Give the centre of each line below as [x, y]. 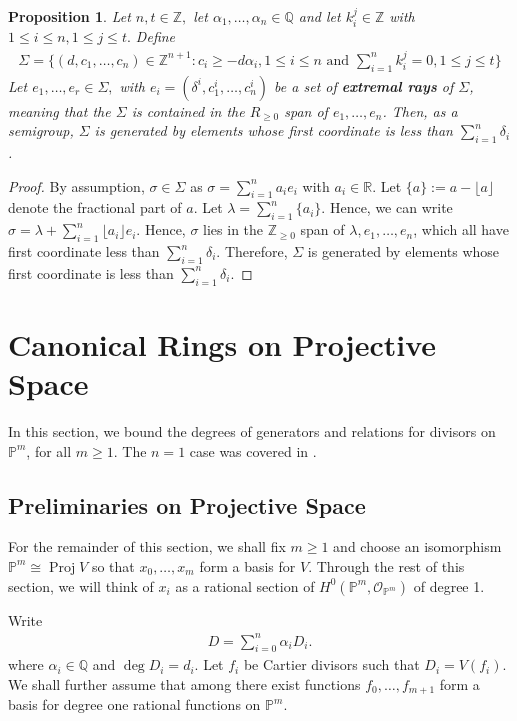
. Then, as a [420, 110]
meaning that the [59, 110]
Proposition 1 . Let [69, 16]
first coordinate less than [84, 251]
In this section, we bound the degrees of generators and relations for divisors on [252, 430]
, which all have [461, 229]
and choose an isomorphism [417, 546]
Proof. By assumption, [76, 185]
